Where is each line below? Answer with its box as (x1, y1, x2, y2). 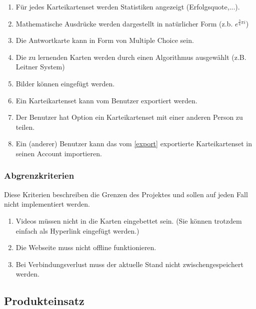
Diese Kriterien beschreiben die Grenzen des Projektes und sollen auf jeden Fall (4, 189, 248, 199)
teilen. (15, 121, 35, 132)
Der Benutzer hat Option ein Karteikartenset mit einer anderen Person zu (15, 112, 243, 122)
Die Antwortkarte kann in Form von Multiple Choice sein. (15, 35, 194, 45)
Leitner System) (15, 61, 65, 72)
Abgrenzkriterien (4, 169, 74, 182)
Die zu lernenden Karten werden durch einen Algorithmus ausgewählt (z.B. (15, 51, 246, 62)
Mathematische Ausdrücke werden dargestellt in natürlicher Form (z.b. (15, 18, 233, 28)
